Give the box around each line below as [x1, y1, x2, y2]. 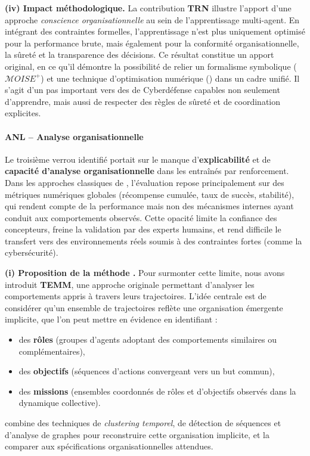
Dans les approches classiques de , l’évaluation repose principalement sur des [5, 176, 284, 188]
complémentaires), [18, 345, 85, 357]
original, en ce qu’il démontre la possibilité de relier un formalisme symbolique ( [5, 60, 297, 72]
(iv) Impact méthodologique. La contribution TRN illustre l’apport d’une [5, 2, 292, 14]
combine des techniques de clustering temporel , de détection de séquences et [5, 417, 281, 429]
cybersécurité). [5, 246, 58, 259]
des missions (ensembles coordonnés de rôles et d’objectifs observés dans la [18, 384, 296, 397]
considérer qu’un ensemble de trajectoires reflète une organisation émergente [5, 301, 283, 314]
